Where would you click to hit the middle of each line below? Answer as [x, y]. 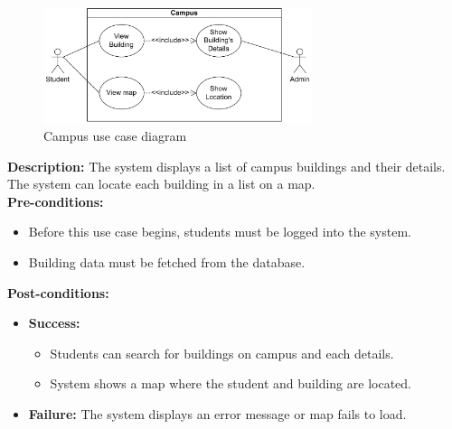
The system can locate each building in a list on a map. [161, 184]
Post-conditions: [58, 292]
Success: [54, 323]
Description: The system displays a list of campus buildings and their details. [226, 166]
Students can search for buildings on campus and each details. [222, 353]
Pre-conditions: [56, 201]
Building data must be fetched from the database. [167, 261]
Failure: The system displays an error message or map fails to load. [217, 413]
